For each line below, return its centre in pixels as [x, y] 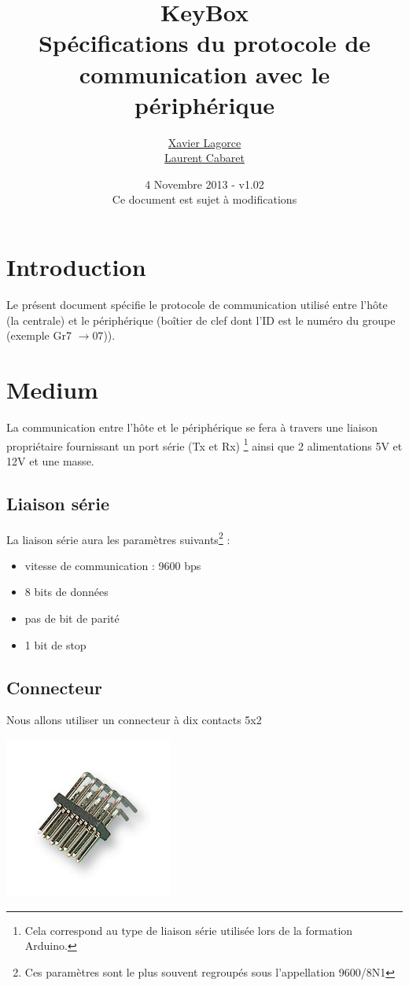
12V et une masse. [50, 460]
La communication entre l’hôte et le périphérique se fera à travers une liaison [192, 427]
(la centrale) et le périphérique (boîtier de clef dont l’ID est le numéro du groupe [201, 320]
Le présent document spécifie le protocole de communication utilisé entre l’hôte [197, 304]
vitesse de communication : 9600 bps [113, 565]
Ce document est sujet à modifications [204, 199]
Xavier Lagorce [204, 142]
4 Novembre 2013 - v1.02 [204, 184]
